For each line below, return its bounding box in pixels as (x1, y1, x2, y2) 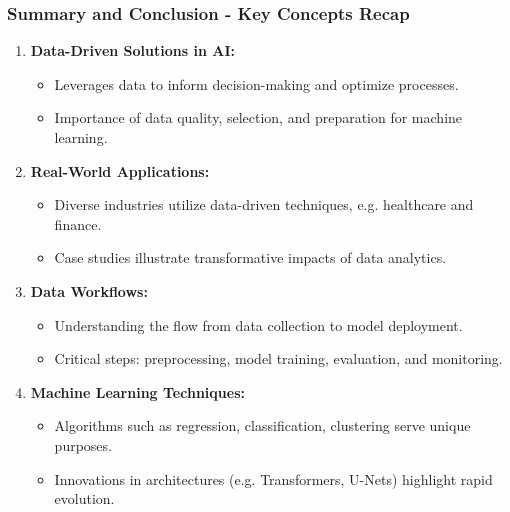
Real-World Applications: (30, 160, 210, 181)
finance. (54, 213, 102, 234)
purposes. (54, 434, 112, 455)
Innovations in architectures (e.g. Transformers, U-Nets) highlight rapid (54, 468, 493, 489)
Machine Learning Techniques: (30, 381, 245, 402)
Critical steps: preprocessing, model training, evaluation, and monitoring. (54, 348, 503, 369)
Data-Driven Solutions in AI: (30, 40, 235, 61)
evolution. (54, 488, 115, 509)
